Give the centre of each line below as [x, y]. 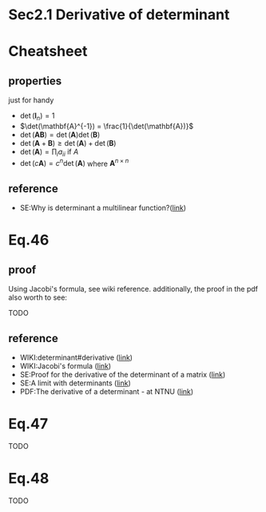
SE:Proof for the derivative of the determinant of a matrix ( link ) [123, 375]
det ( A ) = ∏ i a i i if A [49, 152]
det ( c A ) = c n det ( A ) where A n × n [74, 163]
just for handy [31, 100]
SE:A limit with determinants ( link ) [75, 383]
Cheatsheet [48, 52]
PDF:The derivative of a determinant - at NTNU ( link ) [107, 392]
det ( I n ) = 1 [37, 116]
